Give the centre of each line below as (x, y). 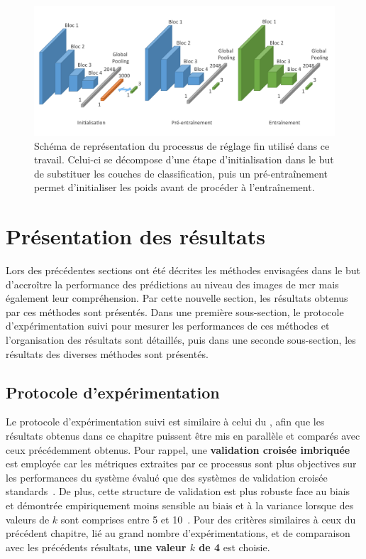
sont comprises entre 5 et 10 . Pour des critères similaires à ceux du (208, 519)
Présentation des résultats (135, 236)
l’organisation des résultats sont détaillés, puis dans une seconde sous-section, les (181, 340)
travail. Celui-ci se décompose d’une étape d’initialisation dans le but (184, 159)
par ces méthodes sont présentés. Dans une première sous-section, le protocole (175, 311)
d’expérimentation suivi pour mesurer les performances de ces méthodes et (168, 326)
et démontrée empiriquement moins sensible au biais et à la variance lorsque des (180, 505)
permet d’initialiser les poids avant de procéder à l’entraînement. (174, 187)
